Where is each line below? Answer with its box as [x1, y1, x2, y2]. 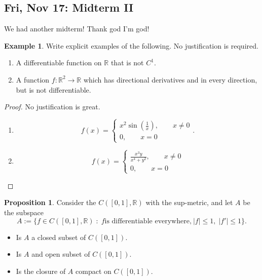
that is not [110, 57, 144, 68]
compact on [76, 265, 111, 276]
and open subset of [31, 249, 90, 259]
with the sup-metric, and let [145, 197, 233, 208]
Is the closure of [16, 265, 66, 276]
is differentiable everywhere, [104, 217, 192, 225]
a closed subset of [31, 231, 86, 242]
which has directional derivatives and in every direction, [83, 74, 257, 85]
